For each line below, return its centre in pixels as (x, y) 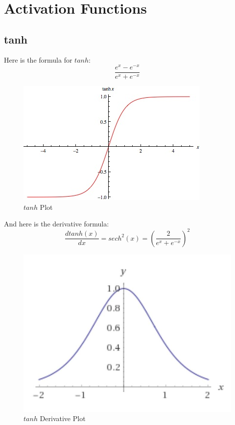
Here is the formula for (38, 59)
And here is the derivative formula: (57, 223)
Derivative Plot (63, 418)
